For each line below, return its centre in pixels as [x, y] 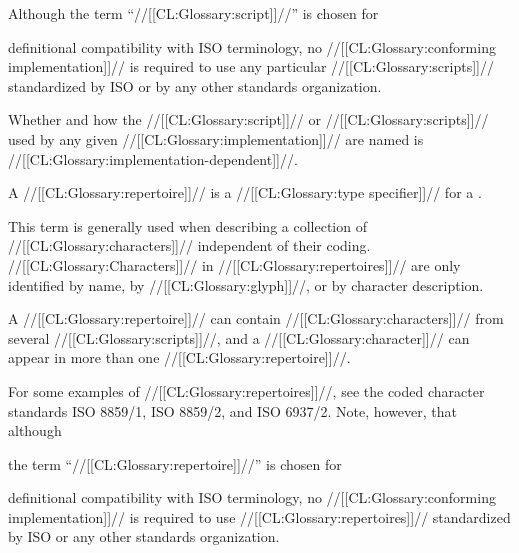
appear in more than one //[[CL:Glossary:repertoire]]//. [179, 357]
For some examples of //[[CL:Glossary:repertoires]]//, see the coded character [246, 390]
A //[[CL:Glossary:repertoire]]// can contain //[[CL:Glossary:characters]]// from [256, 318]
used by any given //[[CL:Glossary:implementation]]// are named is [216, 138]
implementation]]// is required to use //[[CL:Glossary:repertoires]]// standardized [259, 516]
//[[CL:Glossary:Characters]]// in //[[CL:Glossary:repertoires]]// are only [234, 264]
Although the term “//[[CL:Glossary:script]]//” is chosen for [193, 13]
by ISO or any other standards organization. [144, 536]
